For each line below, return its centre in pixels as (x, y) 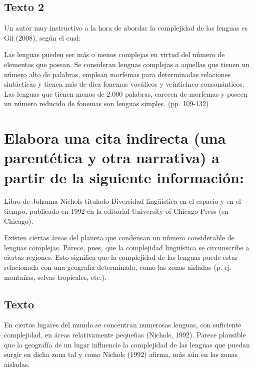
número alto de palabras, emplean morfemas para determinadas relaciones (117, 74)
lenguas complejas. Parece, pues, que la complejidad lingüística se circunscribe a (127, 247)
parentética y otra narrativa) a (112, 157)
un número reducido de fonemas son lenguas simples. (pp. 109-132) (106, 103)
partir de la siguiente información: (124, 177)
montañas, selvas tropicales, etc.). (55, 277)
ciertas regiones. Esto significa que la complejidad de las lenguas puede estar (121, 257)
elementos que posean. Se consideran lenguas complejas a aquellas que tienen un (127, 64)
